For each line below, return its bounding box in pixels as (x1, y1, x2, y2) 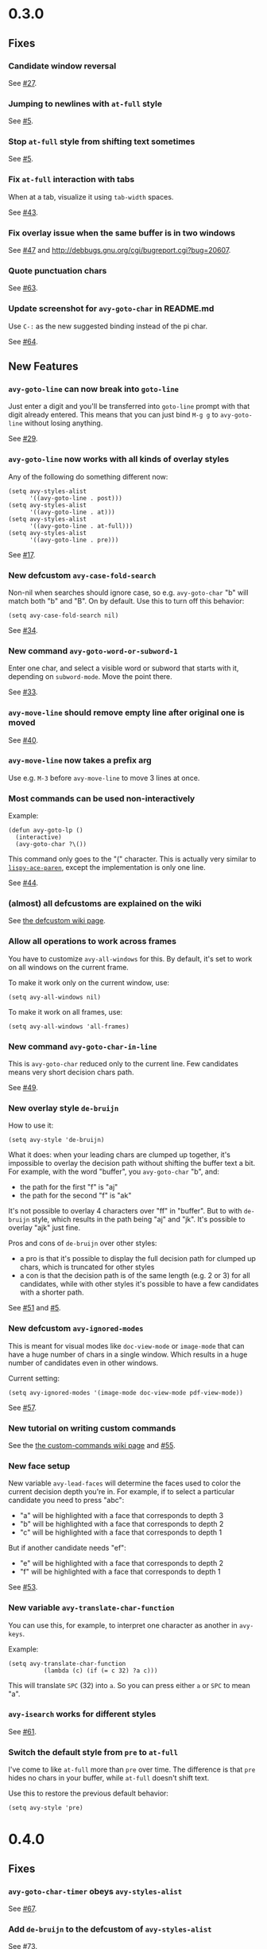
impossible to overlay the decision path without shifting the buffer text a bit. (8, 1159, 256, 1168)
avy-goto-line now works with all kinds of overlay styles (8, 454, 230, 465)
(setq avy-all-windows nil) (8, 993, 102, 1001)
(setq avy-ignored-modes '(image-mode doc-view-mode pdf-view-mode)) (8, 1388, 244, 1396)
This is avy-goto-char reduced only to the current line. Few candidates (8, 1059, 238, 1069)
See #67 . (8, 1904, 37, 1913)
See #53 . (8, 1582, 38, 1592)
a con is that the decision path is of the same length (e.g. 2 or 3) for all (19, 1271, 250, 1280)
